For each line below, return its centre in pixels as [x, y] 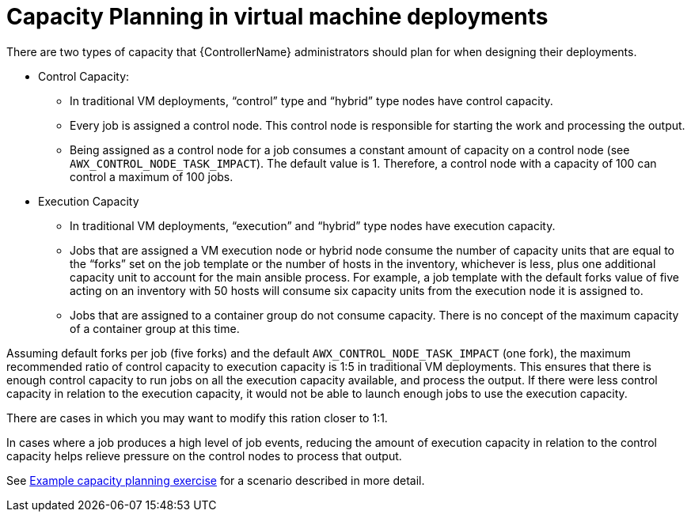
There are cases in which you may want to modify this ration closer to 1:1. [197, 418]
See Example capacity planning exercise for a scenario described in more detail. [216, 480]
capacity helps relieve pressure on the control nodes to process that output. [204, 456]
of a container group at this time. [155, 328]
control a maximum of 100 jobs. [152, 176]
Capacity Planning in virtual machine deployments [277, 17]
